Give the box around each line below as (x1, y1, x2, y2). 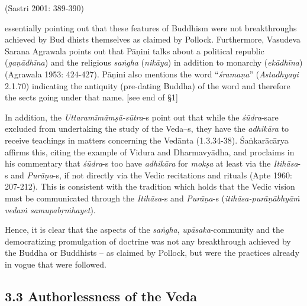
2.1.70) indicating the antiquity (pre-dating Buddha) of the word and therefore (5, 79, 290, 92)
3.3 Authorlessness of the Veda (5, 287, 198, 305)
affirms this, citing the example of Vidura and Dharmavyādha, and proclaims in (5, 145, 295, 158)
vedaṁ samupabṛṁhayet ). (5, 203, 96, 216)
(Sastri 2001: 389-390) (5, 2, 84, 14)
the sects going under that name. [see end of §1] (5, 91, 178, 103)
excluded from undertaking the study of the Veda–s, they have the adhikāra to (5, 122, 289, 135)
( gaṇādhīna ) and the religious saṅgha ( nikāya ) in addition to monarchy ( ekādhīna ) (5, 56, 303, 69)
